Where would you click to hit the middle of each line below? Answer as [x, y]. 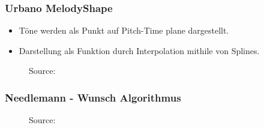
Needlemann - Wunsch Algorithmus [93, 97]
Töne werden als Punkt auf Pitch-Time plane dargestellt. [124, 30]
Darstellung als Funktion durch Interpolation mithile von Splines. [139, 50]
